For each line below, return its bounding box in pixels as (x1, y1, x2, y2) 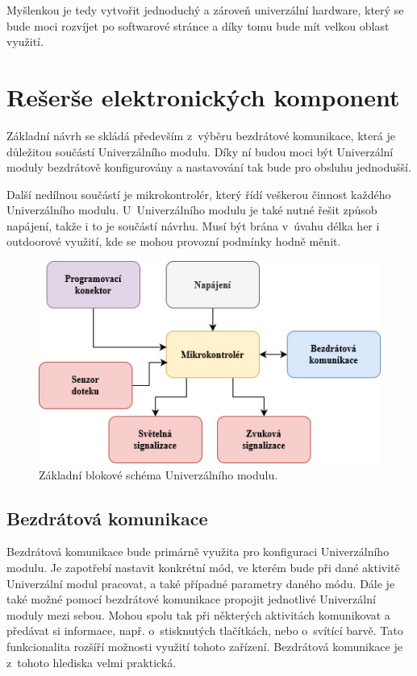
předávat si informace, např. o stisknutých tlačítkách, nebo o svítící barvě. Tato (6, 622, 403, 639)
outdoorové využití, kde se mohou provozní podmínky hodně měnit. (6, 233, 341, 250)
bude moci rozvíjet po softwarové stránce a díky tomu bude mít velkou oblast (6, 17, 390, 34)
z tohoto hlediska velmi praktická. (6, 653, 177, 670)
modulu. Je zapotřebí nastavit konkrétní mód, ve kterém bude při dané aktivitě (6, 558, 400, 575)
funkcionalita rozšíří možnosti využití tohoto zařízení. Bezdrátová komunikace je (6, 637, 402, 654)
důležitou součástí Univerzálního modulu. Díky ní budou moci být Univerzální (6, 143, 394, 160)
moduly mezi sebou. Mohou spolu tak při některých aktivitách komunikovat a (6, 606, 390, 623)
